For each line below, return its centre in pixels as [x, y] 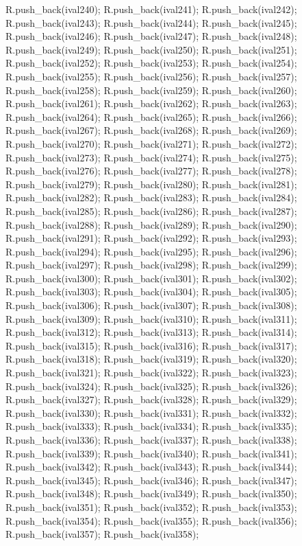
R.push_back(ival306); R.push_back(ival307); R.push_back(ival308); [151, 305]
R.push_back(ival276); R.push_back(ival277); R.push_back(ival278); [151, 171]
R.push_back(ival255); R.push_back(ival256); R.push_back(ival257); [151, 76]
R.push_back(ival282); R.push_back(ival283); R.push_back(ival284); [151, 197]
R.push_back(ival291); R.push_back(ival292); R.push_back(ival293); [151, 238]
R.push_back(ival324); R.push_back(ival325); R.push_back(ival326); [151, 386]
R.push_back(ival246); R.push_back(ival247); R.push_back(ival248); [151, 36]
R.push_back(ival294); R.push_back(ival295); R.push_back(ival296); [151, 251]
